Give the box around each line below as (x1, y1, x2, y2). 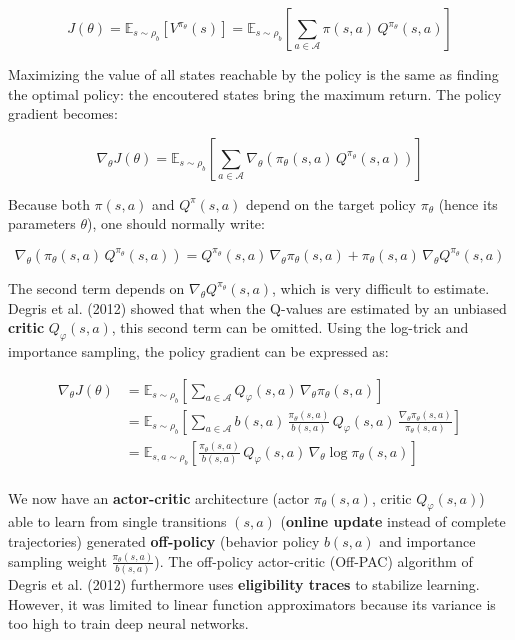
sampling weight (8, 550, 107, 571)
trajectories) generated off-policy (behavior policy (8, 531, 320, 552)
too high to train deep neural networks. (8, 613, 249, 634)
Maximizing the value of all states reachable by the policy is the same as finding (8, 64, 499, 84)
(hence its (438, 193, 498, 214)
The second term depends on (8, 277, 185, 298)
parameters (8, 213, 76, 234)
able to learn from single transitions (8, 511, 227, 532)
